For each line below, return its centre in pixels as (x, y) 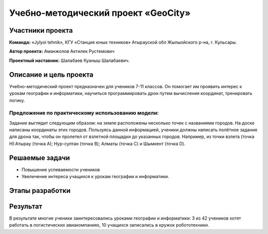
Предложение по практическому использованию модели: (84, 113)
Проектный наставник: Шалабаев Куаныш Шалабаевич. (69, 60)
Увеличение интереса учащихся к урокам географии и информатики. (95, 177)
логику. (17, 100)
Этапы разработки (40, 190)
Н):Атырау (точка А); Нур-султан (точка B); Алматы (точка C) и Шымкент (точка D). (97, 143)
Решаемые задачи (40, 158)
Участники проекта (41, 30)
